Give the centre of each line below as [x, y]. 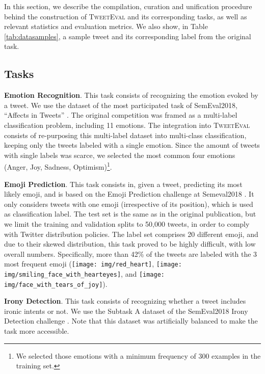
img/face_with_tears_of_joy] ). [56, 284]
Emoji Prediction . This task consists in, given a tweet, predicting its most [123, 184]
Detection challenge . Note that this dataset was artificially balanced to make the [131, 321]
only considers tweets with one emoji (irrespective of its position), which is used [129, 204]
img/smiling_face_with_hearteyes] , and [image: [85, 273]
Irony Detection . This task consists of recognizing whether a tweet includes [125, 301]
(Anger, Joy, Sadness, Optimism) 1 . [58, 166]
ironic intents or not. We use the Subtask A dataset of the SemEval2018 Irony [126, 311]
